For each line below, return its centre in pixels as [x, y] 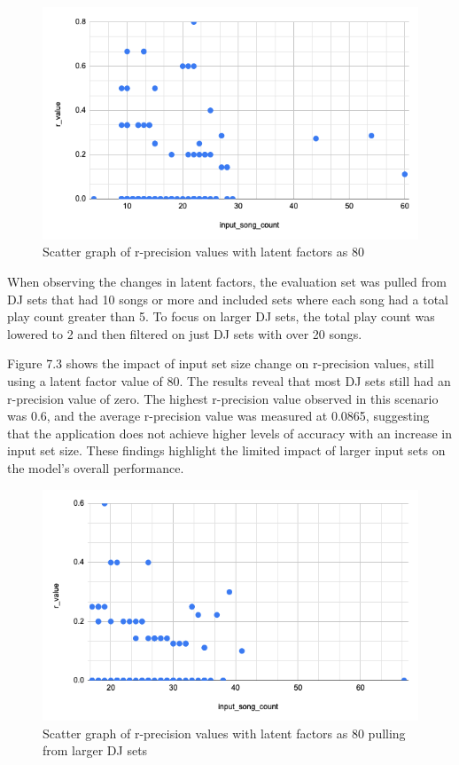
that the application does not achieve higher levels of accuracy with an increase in [229, 433]
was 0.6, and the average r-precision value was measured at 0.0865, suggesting [218, 416]
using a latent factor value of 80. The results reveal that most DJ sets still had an [229, 380]
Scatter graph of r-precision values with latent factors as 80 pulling [224, 733]
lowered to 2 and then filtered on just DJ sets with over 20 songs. [185, 333]
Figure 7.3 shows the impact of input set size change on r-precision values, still [221, 363]
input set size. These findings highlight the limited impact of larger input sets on [226, 450]
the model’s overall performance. [96, 467]
